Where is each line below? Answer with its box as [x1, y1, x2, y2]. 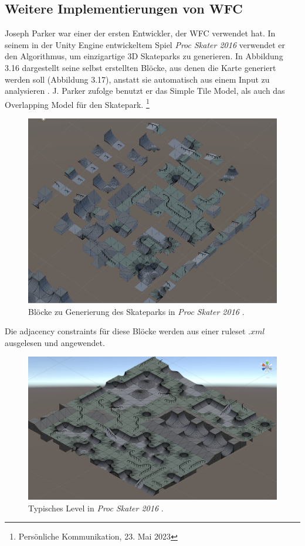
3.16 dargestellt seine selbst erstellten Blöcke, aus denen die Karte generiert [5, 61, 276, 73]
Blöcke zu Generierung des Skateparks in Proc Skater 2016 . [28, 305, 245, 317]
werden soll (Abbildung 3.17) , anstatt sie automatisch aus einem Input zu [5, 73, 270, 85]
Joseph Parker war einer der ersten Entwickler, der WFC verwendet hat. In [5, 27, 276, 39]
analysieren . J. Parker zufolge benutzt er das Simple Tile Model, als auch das [5, 84, 285, 97]
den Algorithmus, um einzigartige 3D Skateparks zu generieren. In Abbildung [5, 50, 283, 62]
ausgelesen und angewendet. [5, 336, 105, 348]
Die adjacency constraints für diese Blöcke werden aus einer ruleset [5, 325, 246, 337]
